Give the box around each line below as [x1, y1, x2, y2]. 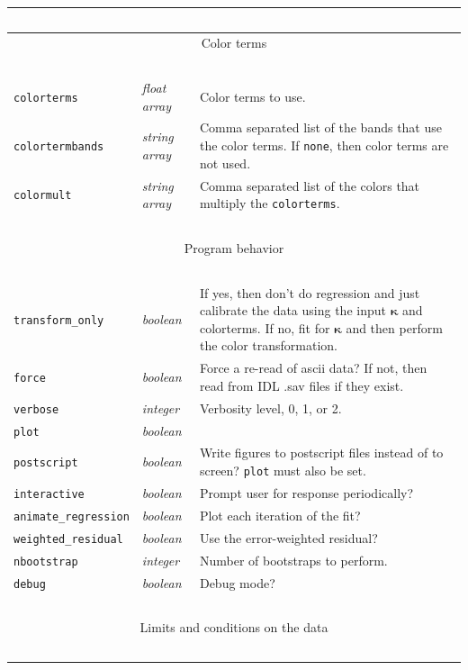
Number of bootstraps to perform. [199, 550, 388, 569]
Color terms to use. [199, 86, 306, 105]
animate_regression [13, 510, 130, 523]
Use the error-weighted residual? [199, 528, 378, 547]
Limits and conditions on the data [139, 618, 328, 637]
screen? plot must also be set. [199, 461, 366, 480]
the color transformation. [199, 336, 337, 355]
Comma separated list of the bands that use [199, 118, 442, 137]
